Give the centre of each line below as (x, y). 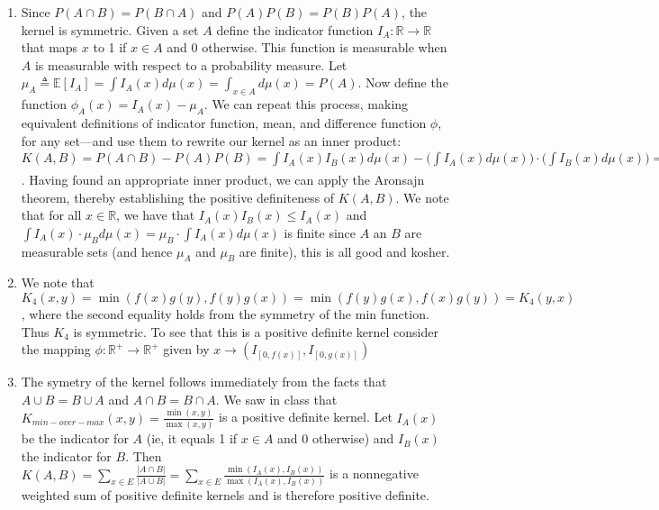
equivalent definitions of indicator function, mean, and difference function (224, 122)
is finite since (320, 232)
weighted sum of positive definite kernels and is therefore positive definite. (225, 494)
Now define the (407, 82)
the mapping (56, 349)
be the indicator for (75, 438)
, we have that (156, 215)
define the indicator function (295, 29)
